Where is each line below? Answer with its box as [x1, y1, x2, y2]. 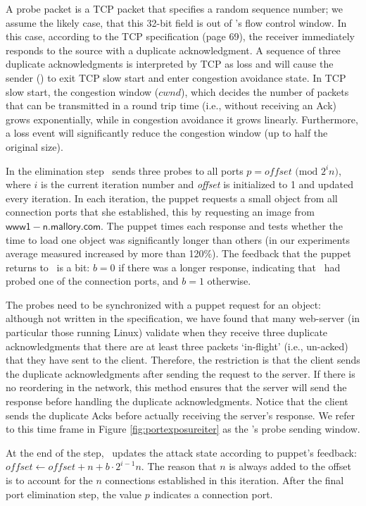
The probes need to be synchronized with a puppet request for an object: [6, 297, 322, 311]
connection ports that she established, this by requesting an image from [6, 204, 315, 219]
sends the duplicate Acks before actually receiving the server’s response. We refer [6, 407, 355, 422]
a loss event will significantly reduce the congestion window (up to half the [6, 125, 328, 140]
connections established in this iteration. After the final [105, 473, 344, 487]
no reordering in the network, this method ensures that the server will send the [6, 380, 347, 395]
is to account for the [6, 473, 93, 487]
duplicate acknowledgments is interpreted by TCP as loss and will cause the [6, 56, 334, 71]
